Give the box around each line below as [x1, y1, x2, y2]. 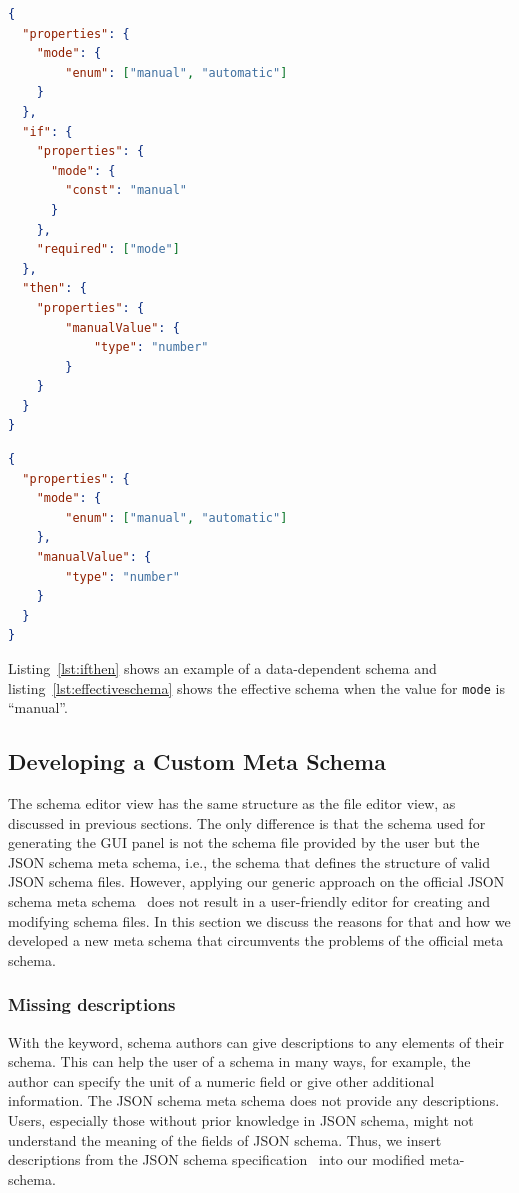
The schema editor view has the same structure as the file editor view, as [8, 793, 456, 814]
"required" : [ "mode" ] [36, 242, 180, 257]
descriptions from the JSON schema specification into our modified [8, 1149, 425, 1170]
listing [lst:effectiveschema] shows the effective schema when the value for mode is [8, 677, 505, 698]
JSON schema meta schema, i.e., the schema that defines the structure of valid [8, 851, 491, 872]
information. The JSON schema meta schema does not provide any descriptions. [8, 1090, 500, 1111]
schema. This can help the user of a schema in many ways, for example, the [8, 1051, 471, 1072]
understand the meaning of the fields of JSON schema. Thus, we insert [8, 1129, 442, 1150]
